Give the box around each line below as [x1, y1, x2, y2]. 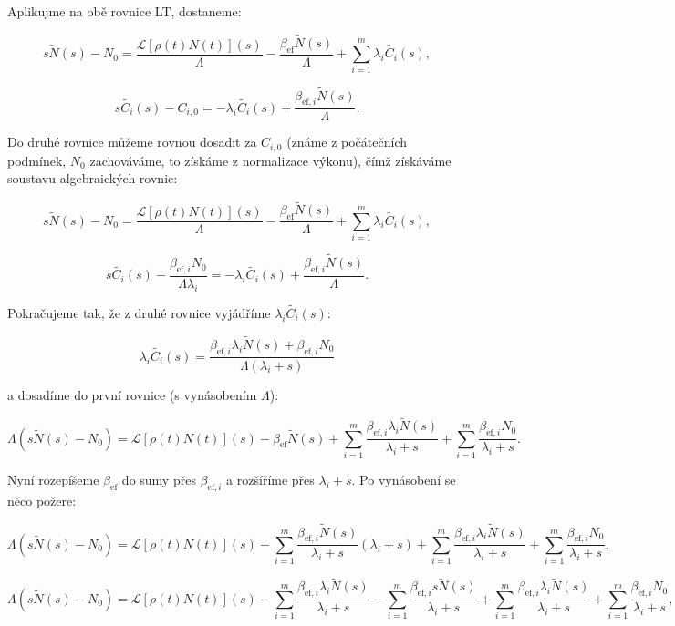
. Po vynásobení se [351, 469, 456, 488]
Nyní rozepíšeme [7, 469, 99, 488]
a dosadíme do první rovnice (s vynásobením [7, 385, 257, 404]
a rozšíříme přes [226, 469, 315, 488]
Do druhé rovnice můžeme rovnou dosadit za [7, 132, 257, 151]
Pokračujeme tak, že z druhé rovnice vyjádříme [7, 303, 271, 322]
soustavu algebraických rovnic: [7, 169, 178, 188]
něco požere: [7, 490, 77, 509]
